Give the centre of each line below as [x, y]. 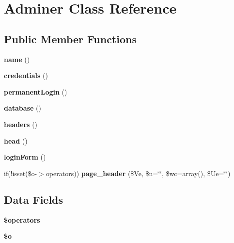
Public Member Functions [70, 39]
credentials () [26, 75]
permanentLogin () [36, 91]
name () [17, 59]
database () [23, 108]
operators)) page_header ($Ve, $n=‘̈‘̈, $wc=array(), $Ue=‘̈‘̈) [138, 173]
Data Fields [34, 199]
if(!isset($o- [21, 173]
